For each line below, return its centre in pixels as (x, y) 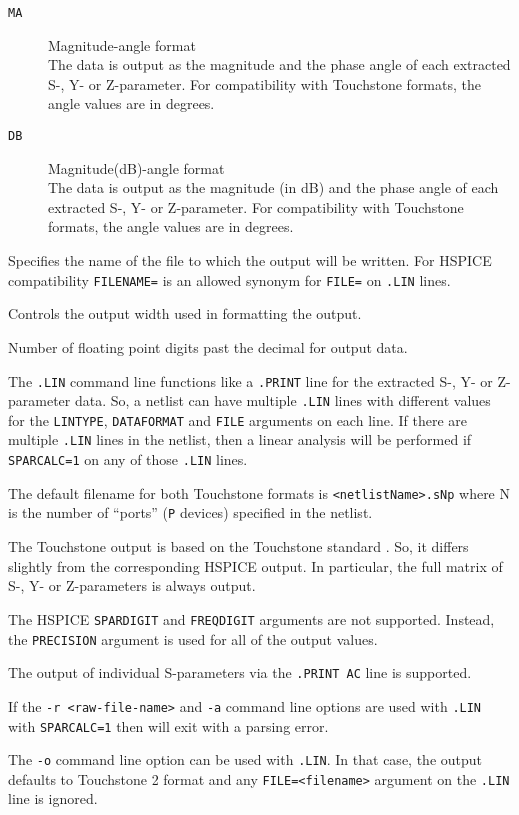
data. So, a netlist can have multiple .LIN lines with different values (282, 400)
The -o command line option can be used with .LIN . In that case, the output (245, 759)
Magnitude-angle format (122, 44)
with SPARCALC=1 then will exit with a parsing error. (168, 725)
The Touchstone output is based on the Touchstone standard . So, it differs (238, 546)
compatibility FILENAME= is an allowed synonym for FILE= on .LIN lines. (229, 279)
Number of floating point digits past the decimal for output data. (208, 346)
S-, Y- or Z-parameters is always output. (132, 585)
